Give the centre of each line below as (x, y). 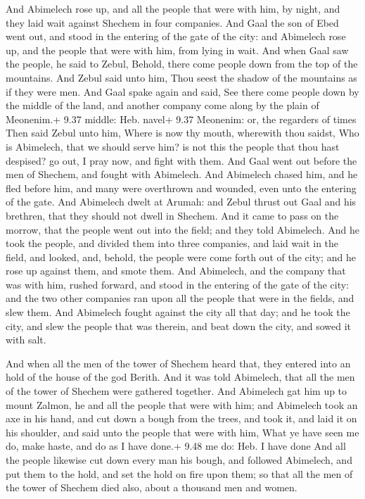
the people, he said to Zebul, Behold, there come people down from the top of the (182, 64)
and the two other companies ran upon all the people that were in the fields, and (180, 298)
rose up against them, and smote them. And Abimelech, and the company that (176, 271)
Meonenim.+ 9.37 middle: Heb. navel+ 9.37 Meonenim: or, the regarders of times (181, 119)
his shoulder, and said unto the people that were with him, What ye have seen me (182, 432)
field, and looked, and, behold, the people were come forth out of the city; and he (181, 257)
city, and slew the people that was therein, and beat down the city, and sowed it (179, 326)
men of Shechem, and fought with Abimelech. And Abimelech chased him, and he (182, 174)
